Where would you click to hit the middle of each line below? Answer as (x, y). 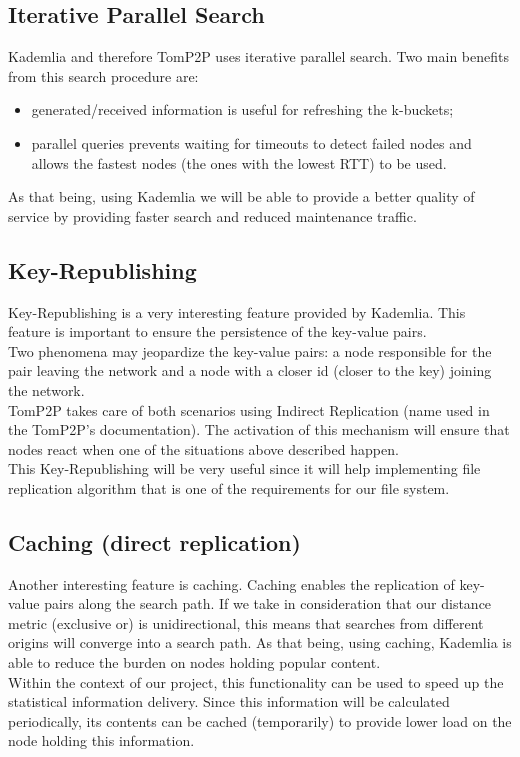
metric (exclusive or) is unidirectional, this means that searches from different (246, 622)
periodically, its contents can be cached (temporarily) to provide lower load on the (260, 720)
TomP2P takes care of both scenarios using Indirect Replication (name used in (249, 409)
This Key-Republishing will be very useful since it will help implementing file (244, 468)
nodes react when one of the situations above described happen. (203, 448)
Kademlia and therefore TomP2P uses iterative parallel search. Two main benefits (258, 56)
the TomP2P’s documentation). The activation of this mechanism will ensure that (259, 429)
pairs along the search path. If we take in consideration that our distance (268, 603)
